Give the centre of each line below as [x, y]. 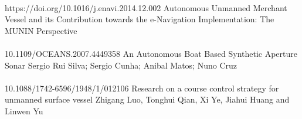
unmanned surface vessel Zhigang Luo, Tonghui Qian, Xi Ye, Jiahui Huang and [147, 99]
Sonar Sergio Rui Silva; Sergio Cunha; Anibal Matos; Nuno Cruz [121, 65]
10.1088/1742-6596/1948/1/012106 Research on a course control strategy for [142, 88]
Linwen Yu [24, 110]
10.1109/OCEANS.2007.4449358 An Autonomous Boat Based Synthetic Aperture [151, 53]
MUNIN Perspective [41, 30]
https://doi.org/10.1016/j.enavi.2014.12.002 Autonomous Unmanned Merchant [146, 7]
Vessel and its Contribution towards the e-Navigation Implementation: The [140, 19]
